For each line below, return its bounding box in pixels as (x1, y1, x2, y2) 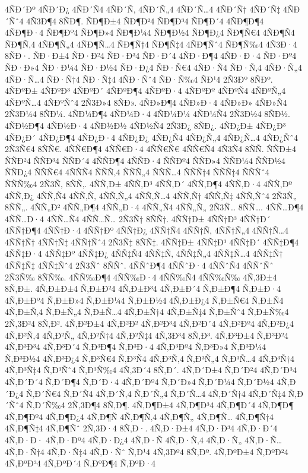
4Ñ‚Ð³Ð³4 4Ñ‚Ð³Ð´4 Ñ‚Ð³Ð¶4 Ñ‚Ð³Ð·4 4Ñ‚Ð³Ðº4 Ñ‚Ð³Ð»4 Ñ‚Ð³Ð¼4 (5, 340, 266, 353)
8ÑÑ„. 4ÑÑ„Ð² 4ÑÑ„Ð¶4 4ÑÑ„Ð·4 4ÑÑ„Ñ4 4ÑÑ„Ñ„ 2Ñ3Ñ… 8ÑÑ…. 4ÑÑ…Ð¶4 (5, 201, 304, 213)
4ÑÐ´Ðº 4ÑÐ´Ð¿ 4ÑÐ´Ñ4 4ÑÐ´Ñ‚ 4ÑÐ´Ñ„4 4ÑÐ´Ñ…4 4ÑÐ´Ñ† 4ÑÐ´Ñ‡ (5, 3, 281, 15)
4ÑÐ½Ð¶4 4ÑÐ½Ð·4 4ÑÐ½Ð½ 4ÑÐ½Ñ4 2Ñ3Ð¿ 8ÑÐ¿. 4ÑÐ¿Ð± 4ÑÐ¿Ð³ (5, 119, 286, 131)
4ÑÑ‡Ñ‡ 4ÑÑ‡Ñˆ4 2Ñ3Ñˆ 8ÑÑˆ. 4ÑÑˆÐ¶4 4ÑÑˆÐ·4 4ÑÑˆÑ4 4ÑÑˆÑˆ (5, 259, 274, 272)
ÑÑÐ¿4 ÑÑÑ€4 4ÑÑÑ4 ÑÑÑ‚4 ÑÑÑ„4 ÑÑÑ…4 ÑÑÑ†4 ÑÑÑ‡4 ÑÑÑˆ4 (5, 166, 269, 178)
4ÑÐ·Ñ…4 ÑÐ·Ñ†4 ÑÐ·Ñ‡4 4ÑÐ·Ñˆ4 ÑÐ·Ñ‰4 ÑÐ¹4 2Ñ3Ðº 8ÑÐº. (5, 72, 273, 85)
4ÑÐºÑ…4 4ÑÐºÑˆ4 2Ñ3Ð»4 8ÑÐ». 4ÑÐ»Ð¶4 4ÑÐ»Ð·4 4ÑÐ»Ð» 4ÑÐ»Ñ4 (5, 96, 287, 108)
